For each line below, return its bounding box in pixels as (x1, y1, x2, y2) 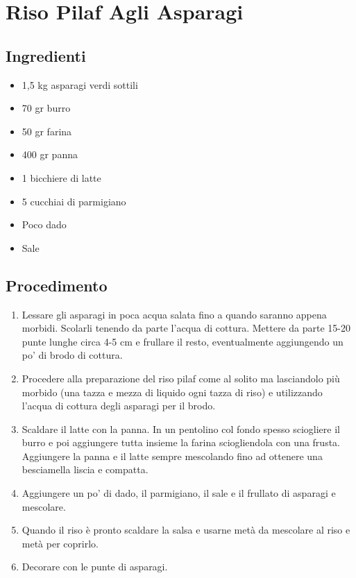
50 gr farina (22, 124, 72, 138)
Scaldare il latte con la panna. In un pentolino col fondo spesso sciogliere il (22, 421, 340, 436)
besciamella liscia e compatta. (22, 462, 149, 477)
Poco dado (22, 217, 67, 232)
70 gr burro (22, 101, 71, 115)
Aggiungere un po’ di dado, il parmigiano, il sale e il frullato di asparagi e (22, 486, 336, 500)
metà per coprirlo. (22, 536, 99, 550)
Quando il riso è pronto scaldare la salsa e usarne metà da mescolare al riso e (22, 522, 350, 537)
